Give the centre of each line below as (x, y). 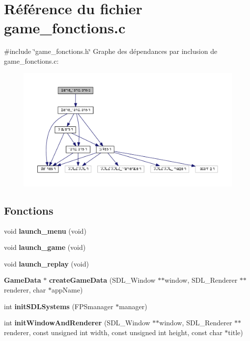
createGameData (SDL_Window (102, 280)
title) (236, 332)
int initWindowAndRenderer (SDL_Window (77, 323)
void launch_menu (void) (45, 231)
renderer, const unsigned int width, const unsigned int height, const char (113, 332)
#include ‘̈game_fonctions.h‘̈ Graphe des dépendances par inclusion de (111, 51)
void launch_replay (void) (46, 263)
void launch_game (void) (45, 247)
